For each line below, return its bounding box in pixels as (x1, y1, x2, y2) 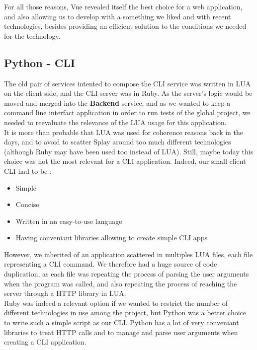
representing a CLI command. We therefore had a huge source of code (4, 259, 217, 269)
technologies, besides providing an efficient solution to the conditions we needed (4, 21, 247, 31)
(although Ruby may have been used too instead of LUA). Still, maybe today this (4, 146, 254, 156)
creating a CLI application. (4, 337, 86, 347)
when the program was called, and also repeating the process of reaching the (4, 278, 237, 288)
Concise (15, 199, 39, 210)
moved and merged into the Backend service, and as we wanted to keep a (4, 97, 231, 108)
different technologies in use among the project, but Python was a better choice (4, 307, 247, 318)
